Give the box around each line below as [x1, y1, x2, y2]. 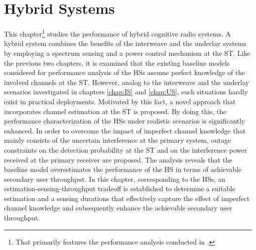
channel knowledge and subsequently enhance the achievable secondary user [4, 203, 232, 213]
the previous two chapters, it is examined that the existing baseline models [4, 57, 230, 68]
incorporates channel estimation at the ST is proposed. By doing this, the [4, 106, 226, 116]
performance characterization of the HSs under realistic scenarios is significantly [4, 116, 245, 126]
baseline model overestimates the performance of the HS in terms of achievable [4, 164, 242, 174]
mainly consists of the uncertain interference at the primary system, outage [4, 135, 231, 145]
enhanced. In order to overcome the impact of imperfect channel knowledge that [4, 125, 246, 135]
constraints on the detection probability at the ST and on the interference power [4, 144, 247, 155]
